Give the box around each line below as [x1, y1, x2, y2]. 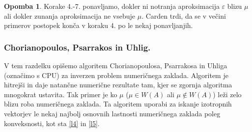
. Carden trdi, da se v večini [141, 10, 226, 21]
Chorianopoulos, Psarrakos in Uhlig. [4, 41, 151, 53]
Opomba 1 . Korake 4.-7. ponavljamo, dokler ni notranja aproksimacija [4, 1, 220, 11]
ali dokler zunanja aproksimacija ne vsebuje [4, 10, 136, 21]
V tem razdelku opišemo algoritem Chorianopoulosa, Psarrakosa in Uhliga [4, 60, 227, 70]
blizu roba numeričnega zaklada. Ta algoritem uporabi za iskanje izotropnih [4, 99, 232, 109]
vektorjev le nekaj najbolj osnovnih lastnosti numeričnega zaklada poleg [4, 108, 221, 118]
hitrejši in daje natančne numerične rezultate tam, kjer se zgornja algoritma [4, 79, 232, 90]
